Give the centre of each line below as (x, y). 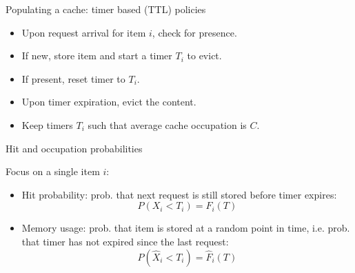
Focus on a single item (53, 171)
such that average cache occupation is (167, 124)
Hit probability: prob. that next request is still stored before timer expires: (179, 194)
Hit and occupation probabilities (74, 148)
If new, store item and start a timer (97, 55)
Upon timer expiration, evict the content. (109, 102)
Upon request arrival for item (84, 32)
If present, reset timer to (73, 78)
